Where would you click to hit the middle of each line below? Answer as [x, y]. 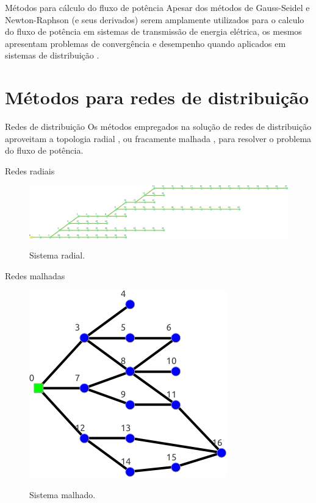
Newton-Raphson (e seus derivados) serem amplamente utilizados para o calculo [155, 19]
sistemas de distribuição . [52, 55]
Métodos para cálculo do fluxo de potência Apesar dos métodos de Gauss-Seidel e [157, 7]
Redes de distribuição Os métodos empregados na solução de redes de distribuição [158, 127]
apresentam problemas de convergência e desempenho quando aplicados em [145, 43]
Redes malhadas [35, 275]
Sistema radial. [57, 255]
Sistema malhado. [63, 494]
